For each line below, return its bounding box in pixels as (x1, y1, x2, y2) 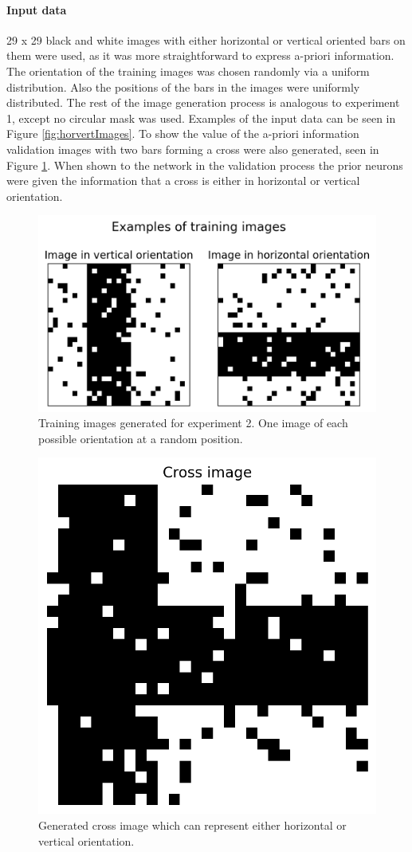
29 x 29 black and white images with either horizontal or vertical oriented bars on (6, 31, 406, 48)
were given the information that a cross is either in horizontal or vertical (6, 172, 360, 189)
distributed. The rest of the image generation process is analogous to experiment (6, 94, 400, 111)
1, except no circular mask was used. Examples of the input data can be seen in (6, 109, 396, 126)
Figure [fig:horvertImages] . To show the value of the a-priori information (6, 125, 359, 142)
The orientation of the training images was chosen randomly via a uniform (6, 62, 370, 79)
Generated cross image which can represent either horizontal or (38, 816, 347, 833)
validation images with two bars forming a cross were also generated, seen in (6, 140, 379, 157)
